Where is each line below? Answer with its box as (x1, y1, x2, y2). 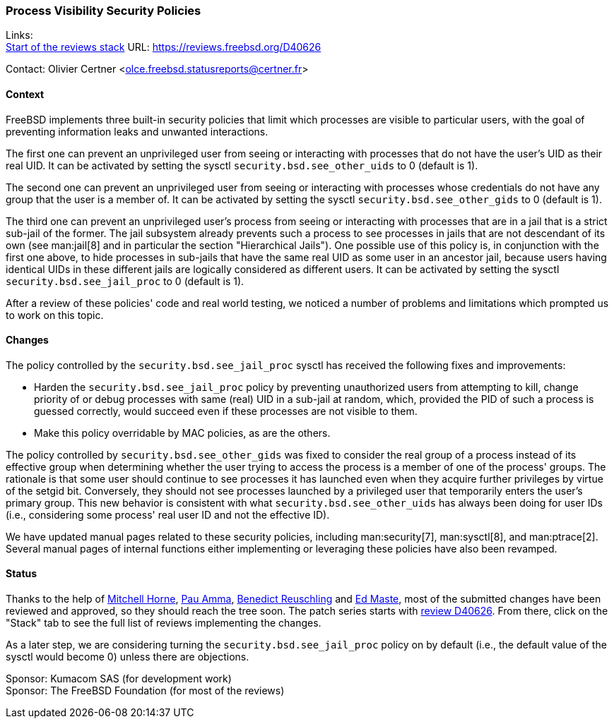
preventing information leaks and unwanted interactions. (6, 125, 268, 138)
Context (6, 88, 45, 100)
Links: (6, 29, 33, 42)
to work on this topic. (6, 308, 104, 321)
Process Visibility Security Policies (6, 4, 201, 18)
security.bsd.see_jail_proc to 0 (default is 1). (6, 274, 244, 287)
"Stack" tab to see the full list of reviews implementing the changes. (6, 617, 321, 629)
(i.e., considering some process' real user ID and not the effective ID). (6, 508, 330, 521)
